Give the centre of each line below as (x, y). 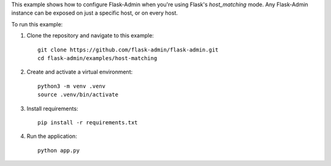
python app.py (59, 150)
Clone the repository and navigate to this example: (90, 36)
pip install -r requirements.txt (88, 122)
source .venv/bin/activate (78, 95)
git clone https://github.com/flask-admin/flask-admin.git (128, 50)
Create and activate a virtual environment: (80, 72)
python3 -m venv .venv (72, 86)
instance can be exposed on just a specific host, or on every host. (94, 13)
